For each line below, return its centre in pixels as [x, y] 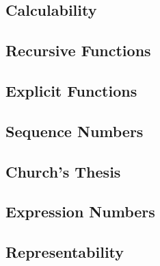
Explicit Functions [71, 90]
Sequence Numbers [75, 131]
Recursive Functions [78, 50]
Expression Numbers [80, 211]
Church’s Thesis [63, 171]
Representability [65, 252]
